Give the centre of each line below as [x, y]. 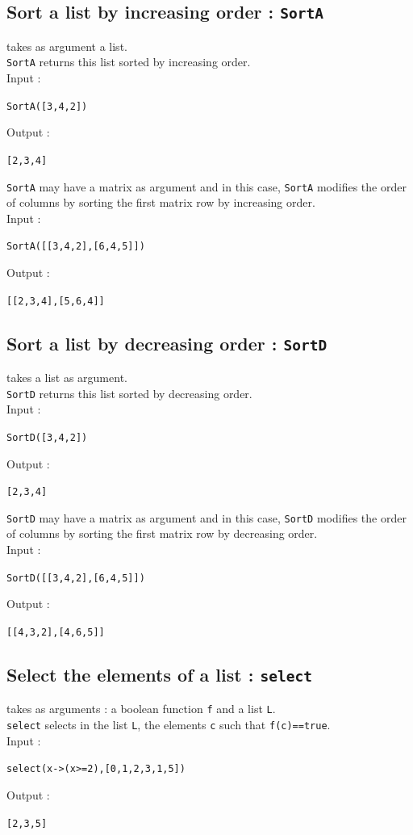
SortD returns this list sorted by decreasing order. [129, 393]
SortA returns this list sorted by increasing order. [129, 62]
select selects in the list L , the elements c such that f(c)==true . [169, 724]
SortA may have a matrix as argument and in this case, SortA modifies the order [206, 186]
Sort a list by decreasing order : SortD [167, 343]
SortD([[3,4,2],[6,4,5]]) [76, 578]
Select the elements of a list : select [159, 674]
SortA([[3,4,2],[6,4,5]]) [76, 247]
